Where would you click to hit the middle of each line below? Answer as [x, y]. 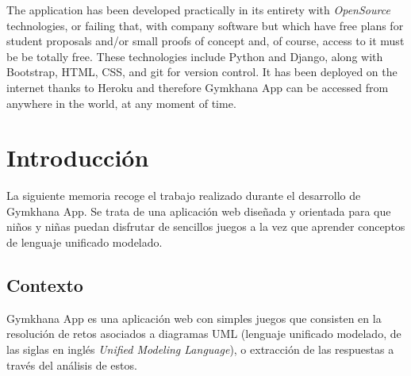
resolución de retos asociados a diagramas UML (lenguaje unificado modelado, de [204, 334]
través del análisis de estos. [72, 364]
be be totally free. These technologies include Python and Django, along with [195, 56]
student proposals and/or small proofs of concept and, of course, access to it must [205, 41]
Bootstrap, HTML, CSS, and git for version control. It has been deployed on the [202, 72]
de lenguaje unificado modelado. [85, 242]
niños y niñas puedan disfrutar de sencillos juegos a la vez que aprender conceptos [206, 226]
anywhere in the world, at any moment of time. [121, 103]
